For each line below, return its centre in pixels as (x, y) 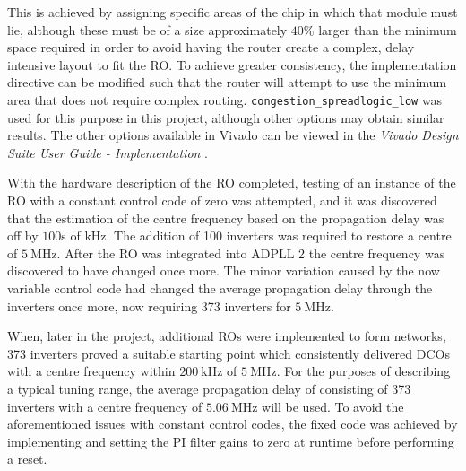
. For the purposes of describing (363, 371)
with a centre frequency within (91, 371)
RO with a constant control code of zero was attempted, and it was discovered (222, 200)
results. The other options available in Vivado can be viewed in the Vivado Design (233, 135)
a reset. (27, 459)
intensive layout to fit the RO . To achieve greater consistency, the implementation (232, 64)
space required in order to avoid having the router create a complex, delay (211, 47)
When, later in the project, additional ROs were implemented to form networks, (227, 336)
